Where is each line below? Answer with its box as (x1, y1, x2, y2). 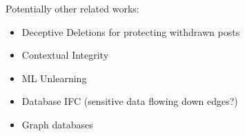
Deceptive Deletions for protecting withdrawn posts (21, 24, 240, 39)
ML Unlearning (21, 70, 87, 85)
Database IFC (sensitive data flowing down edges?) (21, 94, 238, 108)
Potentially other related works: (6, 1, 139, 15)
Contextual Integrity (21, 48, 109, 62)
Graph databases (21, 117, 93, 131)
